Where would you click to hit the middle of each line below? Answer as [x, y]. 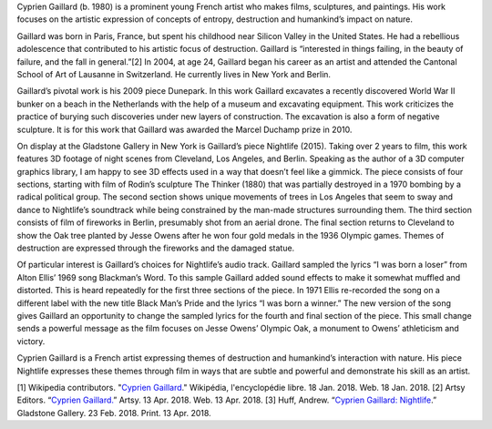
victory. [31, 341]
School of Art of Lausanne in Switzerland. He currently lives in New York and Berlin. [174, 74]
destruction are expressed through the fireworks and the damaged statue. [156, 248]
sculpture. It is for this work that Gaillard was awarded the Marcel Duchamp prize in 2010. [184, 129]
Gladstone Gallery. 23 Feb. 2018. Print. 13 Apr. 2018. [114, 413]
